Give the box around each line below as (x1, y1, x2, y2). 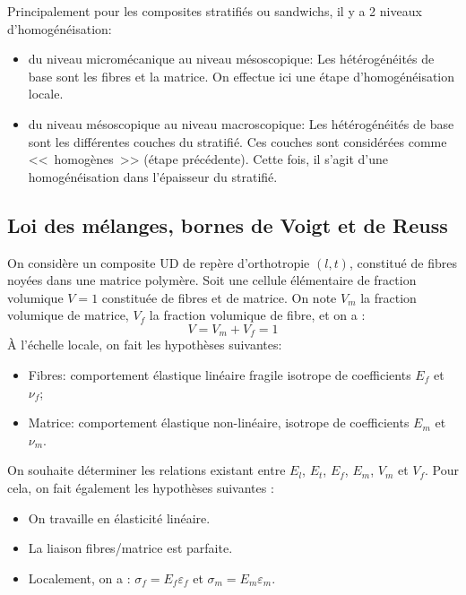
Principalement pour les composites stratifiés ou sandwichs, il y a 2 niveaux (7, 2, 422, 20)
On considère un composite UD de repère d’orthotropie (7, 253, 310, 272)
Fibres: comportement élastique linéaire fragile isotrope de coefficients (28, 365, 411, 384)
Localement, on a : (28, 568, 131, 587)
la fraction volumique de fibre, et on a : (149, 306, 366, 324)
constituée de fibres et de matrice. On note (101, 288, 337, 306)
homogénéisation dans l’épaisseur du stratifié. (28, 167, 278, 185)
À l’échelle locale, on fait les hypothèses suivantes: (7, 335, 282, 354)
